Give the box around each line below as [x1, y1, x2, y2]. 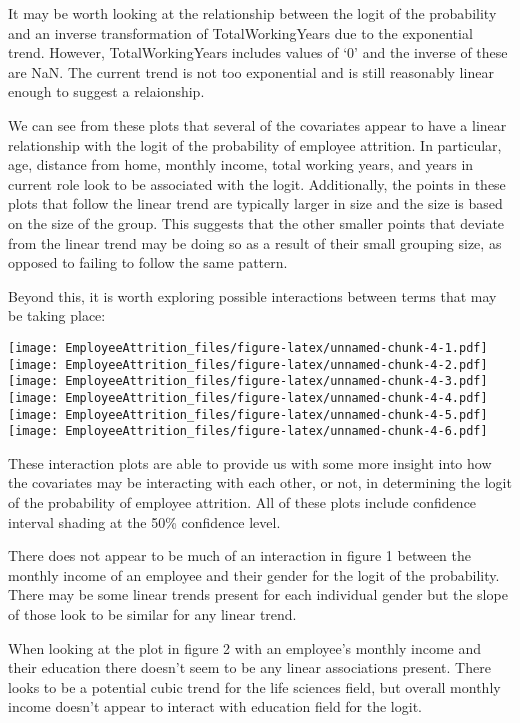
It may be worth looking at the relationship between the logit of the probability [8, 3, 497, 23]
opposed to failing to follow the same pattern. [8, 252, 288, 273]
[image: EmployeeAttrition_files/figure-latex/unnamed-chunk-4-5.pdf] [8, 407, 488, 422]
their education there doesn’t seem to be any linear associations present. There [8, 657, 491, 678]
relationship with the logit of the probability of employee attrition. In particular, [8, 134, 502, 155]
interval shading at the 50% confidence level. [8, 511, 281, 532]
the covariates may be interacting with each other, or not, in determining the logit [8, 472, 512, 493]
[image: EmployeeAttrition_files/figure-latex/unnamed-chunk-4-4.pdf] [8, 390, 488, 405]
